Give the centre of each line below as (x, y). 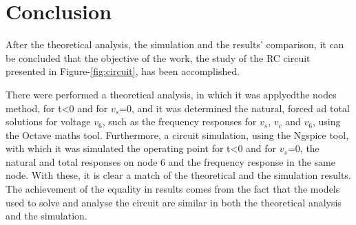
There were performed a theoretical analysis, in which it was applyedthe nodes (171, 94)
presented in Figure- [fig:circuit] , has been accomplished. (123, 71)
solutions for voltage (48, 121)
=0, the (303, 148)
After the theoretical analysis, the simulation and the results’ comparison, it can (175, 44)
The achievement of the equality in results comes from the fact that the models (173, 189)
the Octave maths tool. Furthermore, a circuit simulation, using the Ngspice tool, (177, 135)
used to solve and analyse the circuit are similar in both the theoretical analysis (174, 202)
